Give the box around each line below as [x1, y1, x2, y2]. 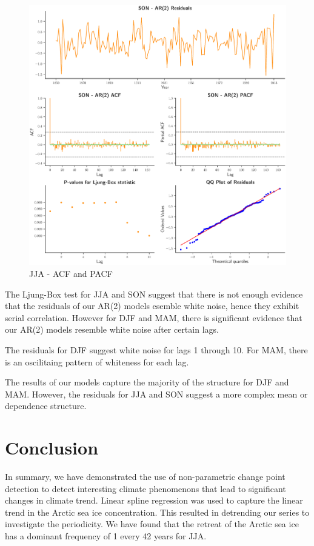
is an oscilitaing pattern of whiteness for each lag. [5, 355, 189, 368]
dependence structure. [5, 399, 87, 412]
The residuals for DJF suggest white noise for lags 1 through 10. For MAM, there [5, 344, 308, 356]
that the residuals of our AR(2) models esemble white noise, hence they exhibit [5, 299, 299, 312]
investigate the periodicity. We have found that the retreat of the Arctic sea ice [5, 518, 299, 530]
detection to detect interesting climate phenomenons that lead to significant [5, 482, 286, 494]
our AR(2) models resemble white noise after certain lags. [5, 323, 219, 336]
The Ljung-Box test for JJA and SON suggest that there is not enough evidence [5, 287, 303, 300]
